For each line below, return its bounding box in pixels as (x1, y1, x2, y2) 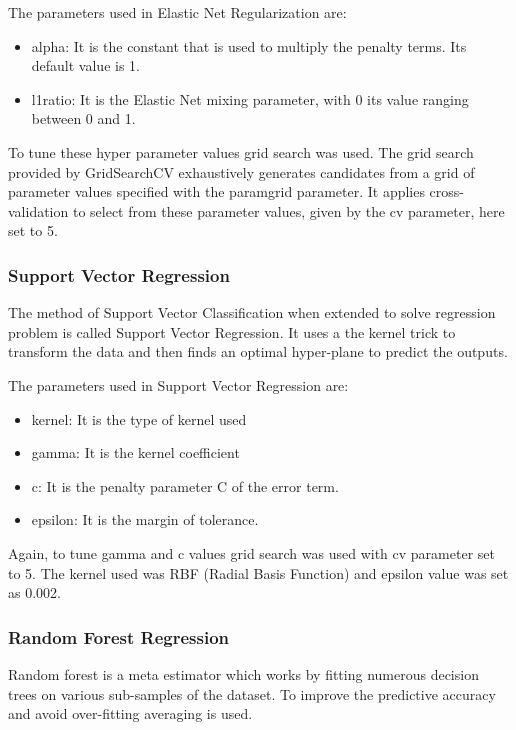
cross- (429, 181, 465, 202)
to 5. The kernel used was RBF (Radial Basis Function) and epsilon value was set (8, 562, 509, 583)
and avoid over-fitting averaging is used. (8, 703, 253, 724)
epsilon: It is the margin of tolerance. (31, 509, 259, 530)
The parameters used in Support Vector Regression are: (8, 374, 349, 395)
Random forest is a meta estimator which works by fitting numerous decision (8, 663, 479, 684)
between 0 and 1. (31, 108, 136, 129)
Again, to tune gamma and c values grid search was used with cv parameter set (8, 542, 495, 563)
